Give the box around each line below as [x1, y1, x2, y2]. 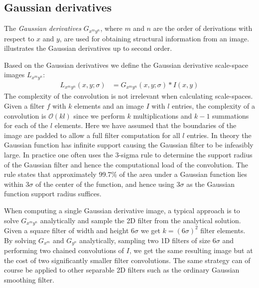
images [4, 69, 25, 80]
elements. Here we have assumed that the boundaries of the [54, 120, 237, 131]
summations [212, 110, 249, 121]
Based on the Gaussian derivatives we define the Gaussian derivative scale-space [4, 59, 249, 70]
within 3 [4, 178, 29, 189]
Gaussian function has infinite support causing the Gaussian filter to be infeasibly [4, 140, 254, 150]
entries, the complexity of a [172, 100, 255, 111]
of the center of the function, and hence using [35, 178, 174, 189]
